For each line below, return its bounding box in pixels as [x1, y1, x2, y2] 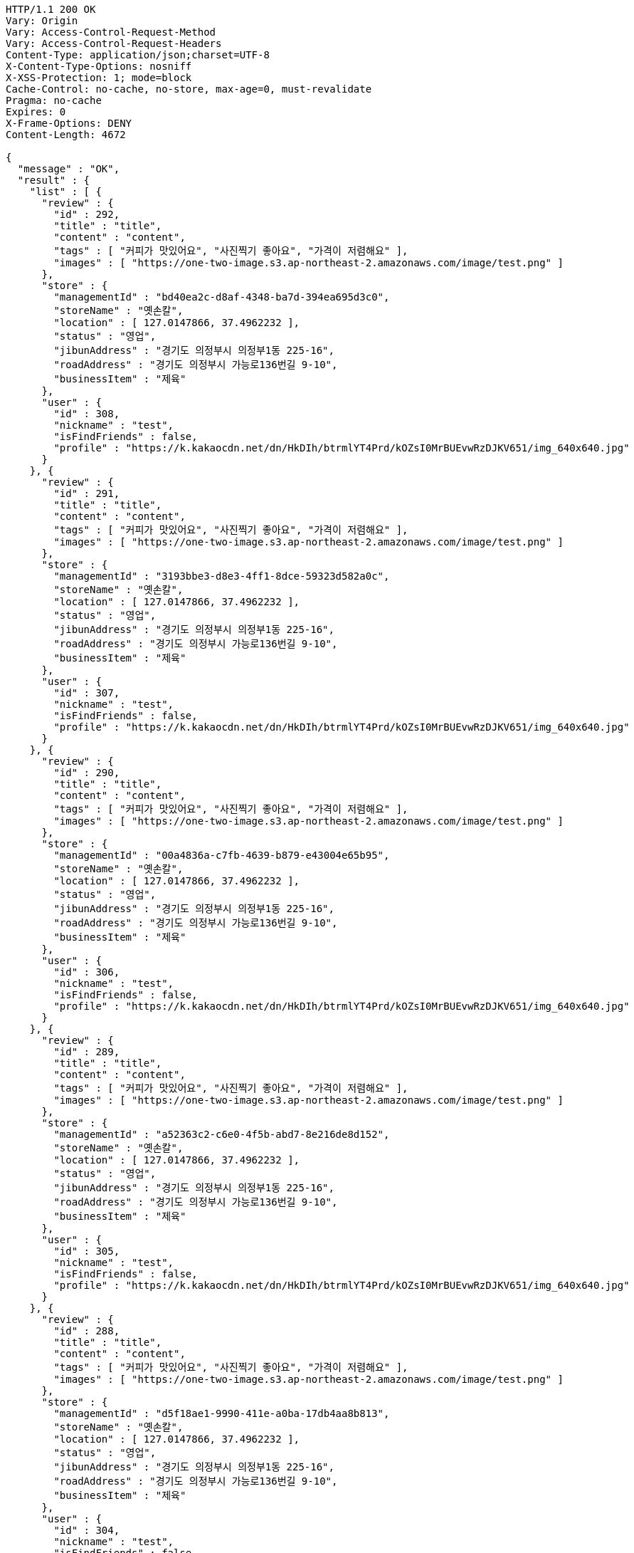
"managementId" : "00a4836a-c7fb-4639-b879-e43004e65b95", [53, 849, 390, 861]
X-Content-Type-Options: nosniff [6, 61, 192, 72]
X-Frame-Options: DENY [6, 117, 132, 129]
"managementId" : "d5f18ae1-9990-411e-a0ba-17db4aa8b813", [53, 1408, 390, 1419]
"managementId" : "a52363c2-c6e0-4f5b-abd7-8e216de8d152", [53, 1129, 390, 1140]
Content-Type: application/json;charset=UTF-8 [6, 49, 270, 61]
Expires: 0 [6, 106, 66, 117]
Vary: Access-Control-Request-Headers [6, 38, 222, 49]
